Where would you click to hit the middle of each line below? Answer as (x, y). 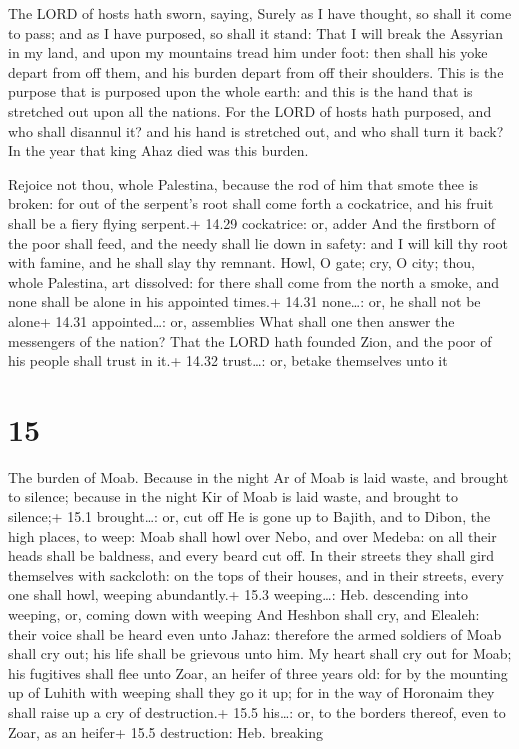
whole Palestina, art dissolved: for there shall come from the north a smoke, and (254, 281)
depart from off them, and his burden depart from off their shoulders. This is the (256, 71)
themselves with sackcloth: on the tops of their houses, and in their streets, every (256, 574)
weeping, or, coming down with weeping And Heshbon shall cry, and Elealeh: (244, 613)
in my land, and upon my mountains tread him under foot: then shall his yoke (248, 52)
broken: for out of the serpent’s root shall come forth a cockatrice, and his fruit (251, 203)
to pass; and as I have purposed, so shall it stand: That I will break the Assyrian (256, 32)
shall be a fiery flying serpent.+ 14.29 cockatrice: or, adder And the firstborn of (252, 222)
